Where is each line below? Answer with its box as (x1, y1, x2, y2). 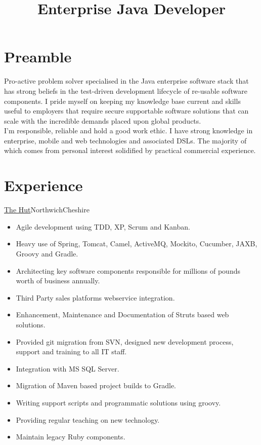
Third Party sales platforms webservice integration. (16, 292, 175, 303)
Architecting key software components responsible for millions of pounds (16, 265, 240, 276)
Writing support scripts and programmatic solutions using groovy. (16, 397, 221, 407)
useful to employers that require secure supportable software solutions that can (4, 105, 249, 116)
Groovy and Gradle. (16, 248, 78, 258)
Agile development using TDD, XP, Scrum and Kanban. (16, 221, 190, 232)
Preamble (4, 46, 72, 67)
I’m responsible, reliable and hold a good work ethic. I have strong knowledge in (4, 125, 253, 136)
